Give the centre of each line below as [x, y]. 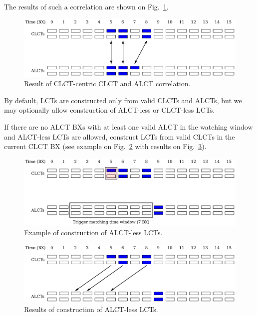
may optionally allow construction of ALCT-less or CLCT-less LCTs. [110, 110]
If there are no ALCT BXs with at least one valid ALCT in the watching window [128, 126]
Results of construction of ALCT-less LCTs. [91, 309]
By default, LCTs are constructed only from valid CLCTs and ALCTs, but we [123, 100]
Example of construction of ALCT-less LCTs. [93, 233]
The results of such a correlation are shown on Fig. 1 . [86, 6]
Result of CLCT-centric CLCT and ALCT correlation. [107, 83]
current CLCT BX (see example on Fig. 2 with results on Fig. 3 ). [105, 146]
